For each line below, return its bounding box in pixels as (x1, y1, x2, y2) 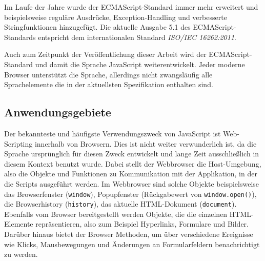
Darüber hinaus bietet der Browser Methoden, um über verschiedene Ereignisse (4, 229, 253, 239)
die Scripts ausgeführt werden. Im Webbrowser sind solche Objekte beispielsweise (4, 178, 259, 189)
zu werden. (4, 249, 38, 259)
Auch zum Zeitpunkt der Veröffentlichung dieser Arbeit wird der (4, 49, 207, 59)
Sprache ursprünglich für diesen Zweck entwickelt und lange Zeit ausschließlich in (4, 148, 259, 159)
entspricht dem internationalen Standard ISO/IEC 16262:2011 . (38, 31, 236, 42)
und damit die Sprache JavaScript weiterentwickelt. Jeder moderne (35, 58, 245, 69)
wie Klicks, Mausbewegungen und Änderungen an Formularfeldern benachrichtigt (4, 238, 260, 249)
